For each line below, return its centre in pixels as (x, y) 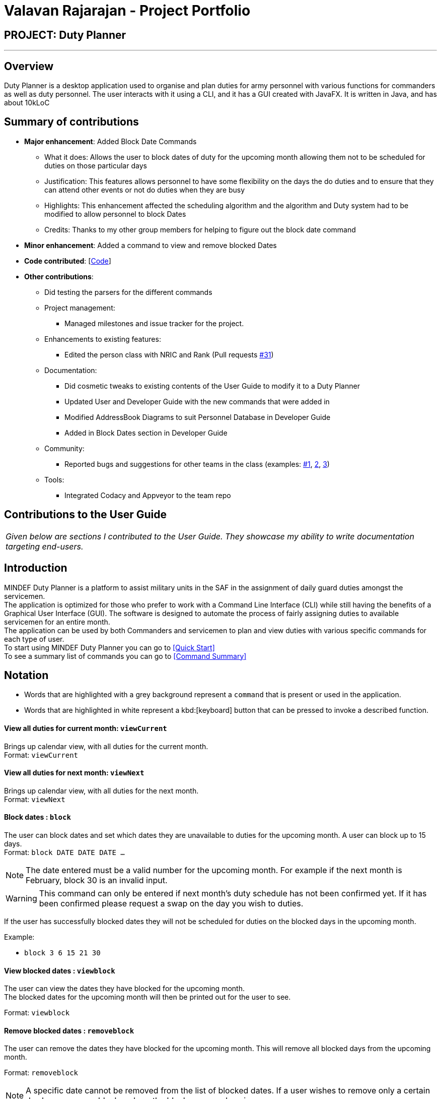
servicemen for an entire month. (57, 622)
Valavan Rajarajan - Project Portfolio (127, 11)
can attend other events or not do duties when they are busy (145, 190)
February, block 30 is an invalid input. (97, 880)
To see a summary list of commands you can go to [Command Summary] (125, 656)
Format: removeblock (41, 1073)
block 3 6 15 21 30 (62, 953)
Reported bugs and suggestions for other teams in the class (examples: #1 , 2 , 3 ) (197, 464)
